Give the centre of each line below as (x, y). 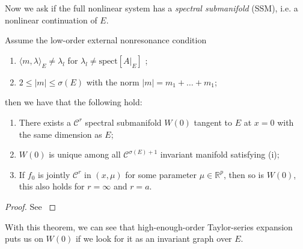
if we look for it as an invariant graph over (154, 238)
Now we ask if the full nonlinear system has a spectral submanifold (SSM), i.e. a (151, 8)
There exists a (45, 122)
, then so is (243, 174)
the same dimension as (60, 134)
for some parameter (161, 174)
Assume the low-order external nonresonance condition (106, 40)
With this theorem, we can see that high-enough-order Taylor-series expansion (149, 226)
